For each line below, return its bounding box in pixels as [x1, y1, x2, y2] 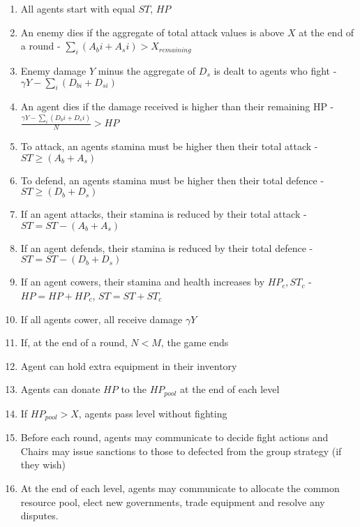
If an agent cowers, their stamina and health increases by [20, 274, 265, 289]
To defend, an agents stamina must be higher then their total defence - [20, 172, 324, 187]
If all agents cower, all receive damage [20, 311, 183, 326]
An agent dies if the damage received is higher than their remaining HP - [20, 99, 334, 114]
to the [121, 382, 147, 396]
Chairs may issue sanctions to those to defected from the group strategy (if [20, 443, 342, 458]
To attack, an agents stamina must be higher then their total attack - [20, 139, 318, 153]
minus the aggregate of [98, 63, 196, 77]
